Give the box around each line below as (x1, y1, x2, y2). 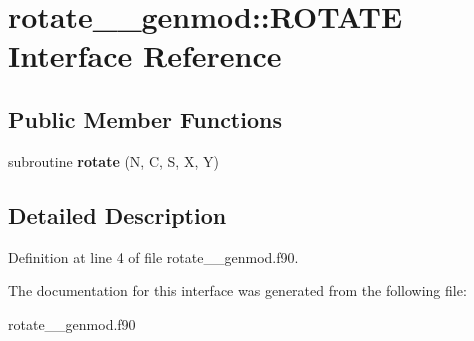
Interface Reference (8, 35, 282, 76)
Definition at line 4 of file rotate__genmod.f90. (8, 246, 299, 267)
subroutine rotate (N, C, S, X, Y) (8, 150, 219, 171)
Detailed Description (8, 199, 227, 230)
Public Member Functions (8, 103, 282, 134)
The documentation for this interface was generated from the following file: (8, 280, 467, 301)
